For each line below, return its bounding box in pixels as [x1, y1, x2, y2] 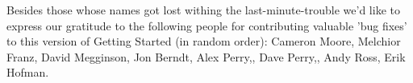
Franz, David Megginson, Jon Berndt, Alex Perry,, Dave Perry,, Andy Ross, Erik [6, 48, 406, 65]
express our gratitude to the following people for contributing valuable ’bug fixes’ [6, 17, 407, 34]
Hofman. [6, 64, 49, 81]
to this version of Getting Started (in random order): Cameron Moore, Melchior [6, 33, 401, 49]
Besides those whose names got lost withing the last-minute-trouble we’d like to [6, 2, 400, 18]
